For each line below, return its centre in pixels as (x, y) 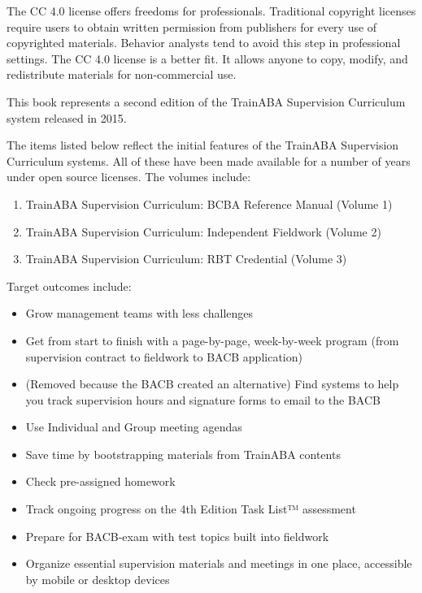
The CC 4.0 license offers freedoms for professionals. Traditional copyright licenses (211, 11)
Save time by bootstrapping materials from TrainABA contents (183, 454)
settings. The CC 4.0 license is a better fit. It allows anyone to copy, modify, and (207, 58)
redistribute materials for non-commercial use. (122, 74)
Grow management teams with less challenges (139, 313)
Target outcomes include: (69, 286)
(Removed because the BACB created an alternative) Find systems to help (212, 384)
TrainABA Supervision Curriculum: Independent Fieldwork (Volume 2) (203, 231)
